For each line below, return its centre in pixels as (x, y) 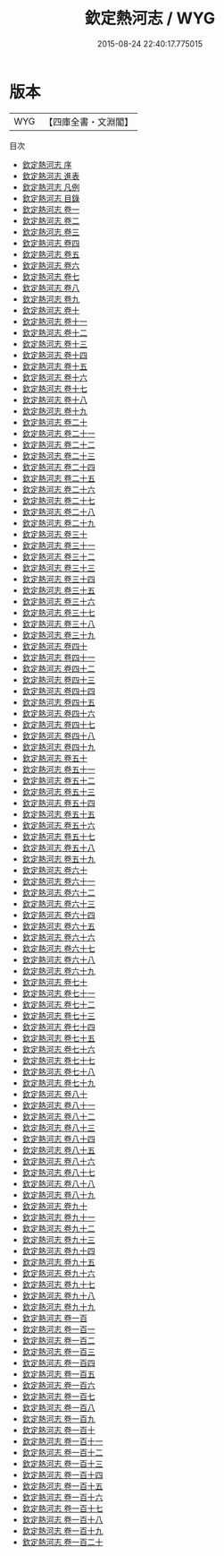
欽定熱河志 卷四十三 (58, 679)
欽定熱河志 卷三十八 (58, 623)
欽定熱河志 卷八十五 (58, 1150)
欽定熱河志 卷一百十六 (62, 1497)
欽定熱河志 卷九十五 (58, 1262)
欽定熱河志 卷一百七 (58, 1396)
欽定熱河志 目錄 (51, 198)
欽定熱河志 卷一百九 (58, 1418)
